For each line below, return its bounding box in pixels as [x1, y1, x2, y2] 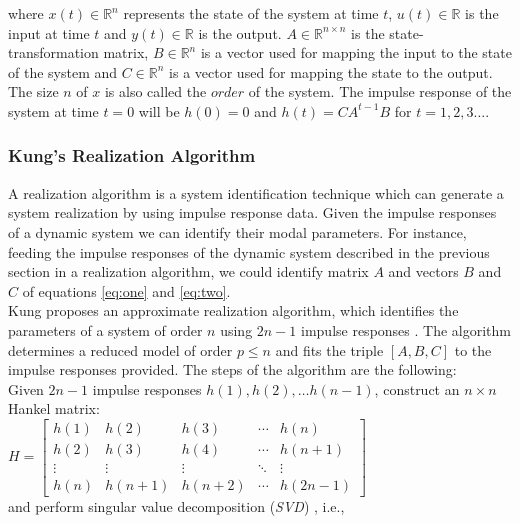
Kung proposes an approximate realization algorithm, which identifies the [8, 300, 459, 321]
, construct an [374, 378, 460, 399]
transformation [8, 42, 99, 63]
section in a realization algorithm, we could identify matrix [8, 261, 369, 282]
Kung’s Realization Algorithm [8, 143, 256, 168]
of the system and [8, 61, 118, 82]
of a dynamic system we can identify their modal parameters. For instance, [8, 221, 467, 242]
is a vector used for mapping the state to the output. [169, 61, 493, 82]
